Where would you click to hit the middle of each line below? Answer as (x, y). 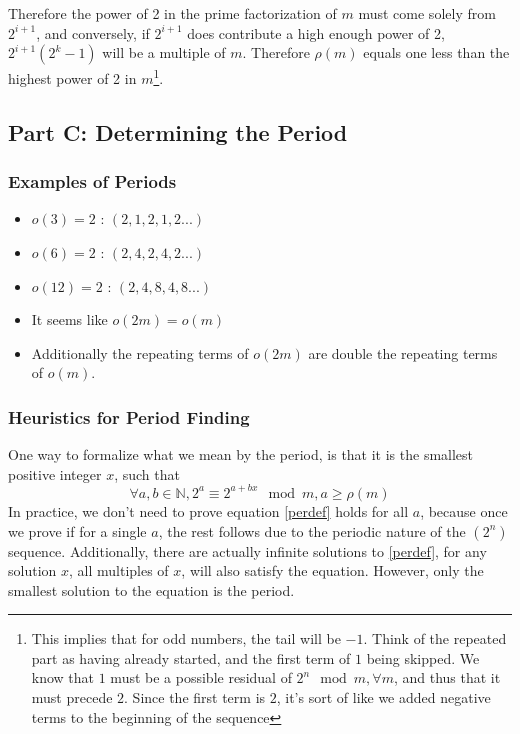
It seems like (69, 319)
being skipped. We (423, 657)
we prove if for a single (77, 530)
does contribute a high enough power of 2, (316, 32)
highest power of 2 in (72, 77)
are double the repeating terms (403, 352)
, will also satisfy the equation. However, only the (332, 570)
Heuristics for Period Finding (129, 416)
